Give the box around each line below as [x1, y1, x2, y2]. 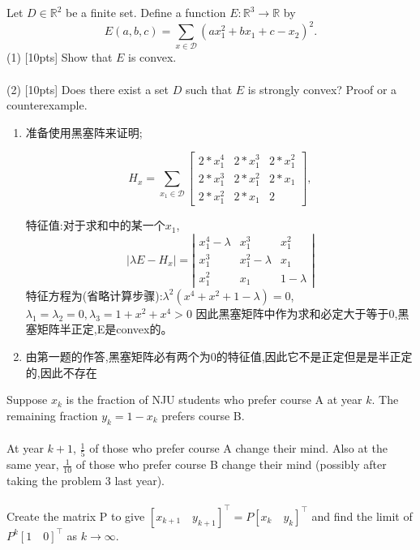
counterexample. [6, 97, 88, 114]
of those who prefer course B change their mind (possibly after [75, 456, 387, 473]
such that [185, 80, 233, 97]
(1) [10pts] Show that [6, 49, 113, 66]
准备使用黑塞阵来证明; [25, 123, 143, 140]
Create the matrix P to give [6, 507, 145, 524]
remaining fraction [6, 406, 98, 423]
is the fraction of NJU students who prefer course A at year [66, 391, 362, 408]
